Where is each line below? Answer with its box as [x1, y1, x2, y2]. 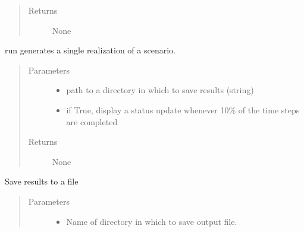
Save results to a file [5, 175, 79, 187]
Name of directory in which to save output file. [66, 215, 237, 227]
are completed [66, 115, 118, 128]
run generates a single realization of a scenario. [5, 44, 175, 56]
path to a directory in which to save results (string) [66, 84, 254, 96]
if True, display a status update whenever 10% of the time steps [66, 103, 300, 116]
